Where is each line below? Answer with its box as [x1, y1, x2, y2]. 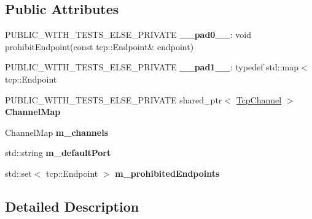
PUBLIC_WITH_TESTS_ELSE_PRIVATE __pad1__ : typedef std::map [5, 61, 299, 73]
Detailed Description [5, 196, 139, 215]
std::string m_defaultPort [5, 146, 111, 159]
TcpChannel [236, 93, 282, 106]
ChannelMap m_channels [5, 125, 109, 138]
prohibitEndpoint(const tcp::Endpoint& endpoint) [5, 40, 194, 53]
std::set [5, 166, 32, 179]
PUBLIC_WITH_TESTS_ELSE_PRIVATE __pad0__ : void [5, 28, 251, 41]
